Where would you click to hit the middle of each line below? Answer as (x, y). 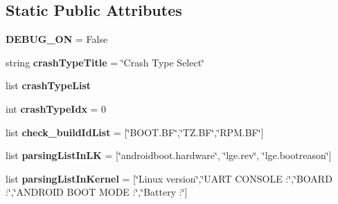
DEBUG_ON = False (57, 39)
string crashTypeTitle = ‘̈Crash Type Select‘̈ (105, 62)
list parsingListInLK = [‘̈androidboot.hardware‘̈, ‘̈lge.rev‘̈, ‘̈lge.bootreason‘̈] (169, 155)
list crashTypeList (48, 85)
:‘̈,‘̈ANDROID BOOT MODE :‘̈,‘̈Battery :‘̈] (97, 192)
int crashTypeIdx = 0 (56, 108)
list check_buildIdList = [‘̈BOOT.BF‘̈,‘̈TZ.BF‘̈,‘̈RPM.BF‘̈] (135, 132)
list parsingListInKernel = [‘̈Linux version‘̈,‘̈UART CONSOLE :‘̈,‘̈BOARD (169, 178)
